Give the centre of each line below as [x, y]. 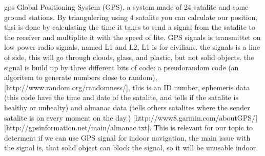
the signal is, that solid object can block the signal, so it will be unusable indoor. [131, 148]
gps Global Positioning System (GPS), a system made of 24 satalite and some [126, 7]
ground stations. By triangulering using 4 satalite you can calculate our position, [131, 17]
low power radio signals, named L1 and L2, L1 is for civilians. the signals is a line [132, 47]
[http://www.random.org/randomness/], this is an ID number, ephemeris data [127, 87]
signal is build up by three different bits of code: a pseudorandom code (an [121, 67]
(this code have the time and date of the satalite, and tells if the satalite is [121, 97]
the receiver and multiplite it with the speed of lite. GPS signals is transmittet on [132, 37]
